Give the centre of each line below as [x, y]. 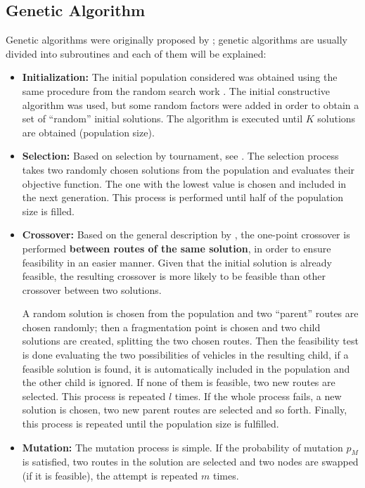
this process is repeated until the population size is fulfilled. [151, 424]
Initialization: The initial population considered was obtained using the [180, 77]
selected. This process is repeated [94, 396]
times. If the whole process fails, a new [258, 396]
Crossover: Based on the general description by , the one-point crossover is [186, 235]
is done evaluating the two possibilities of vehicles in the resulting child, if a [185, 355]
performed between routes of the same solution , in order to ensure [177, 248]
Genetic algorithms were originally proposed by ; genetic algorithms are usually [177, 40]
